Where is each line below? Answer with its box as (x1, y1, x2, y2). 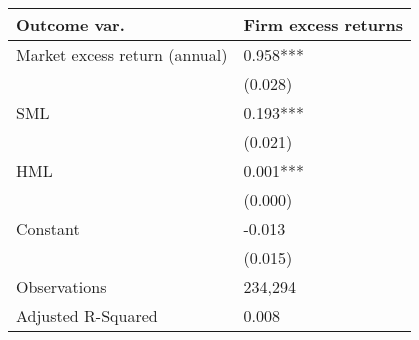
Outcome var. (16, 13, 125, 36)
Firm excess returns (243, 13, 404, 36)
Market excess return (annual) (16, 43, 228, 66)
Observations (16, 275, 107, 298)
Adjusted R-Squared (16, 304, 158, 327)
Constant (16, 217, 80, 240)
